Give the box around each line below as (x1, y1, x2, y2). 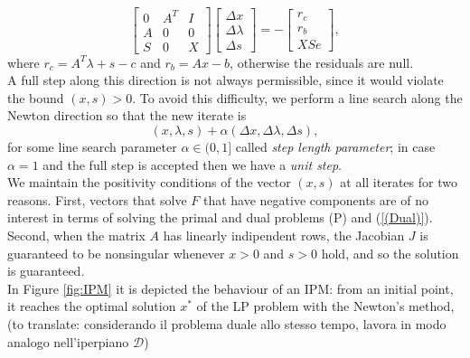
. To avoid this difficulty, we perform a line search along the (132, 88, 463, 107)
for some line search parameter (7, 137, 177, 155)
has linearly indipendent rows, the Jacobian (163, 225, 405, 244)
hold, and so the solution (321, 243, 459, 262)
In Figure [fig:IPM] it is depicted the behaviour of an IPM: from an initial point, (7, 278, 454, 297)
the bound (7, 88, 64, 107)
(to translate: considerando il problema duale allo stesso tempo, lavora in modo (7, 314, 446, 333)
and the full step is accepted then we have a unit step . (42, 155, 343, 174)
